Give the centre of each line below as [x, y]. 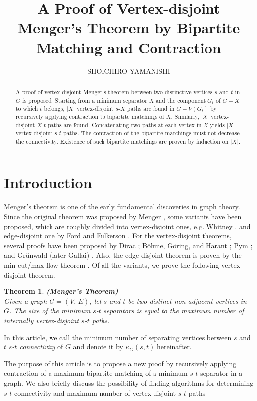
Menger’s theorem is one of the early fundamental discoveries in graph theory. [122, 206]
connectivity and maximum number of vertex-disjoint [95, 392]
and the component [181, 100]
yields [217, 125]
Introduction [48, 183]
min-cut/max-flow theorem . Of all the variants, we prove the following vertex [122, 264]
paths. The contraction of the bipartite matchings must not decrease [151, 133]
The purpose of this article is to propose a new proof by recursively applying [120, 363]
